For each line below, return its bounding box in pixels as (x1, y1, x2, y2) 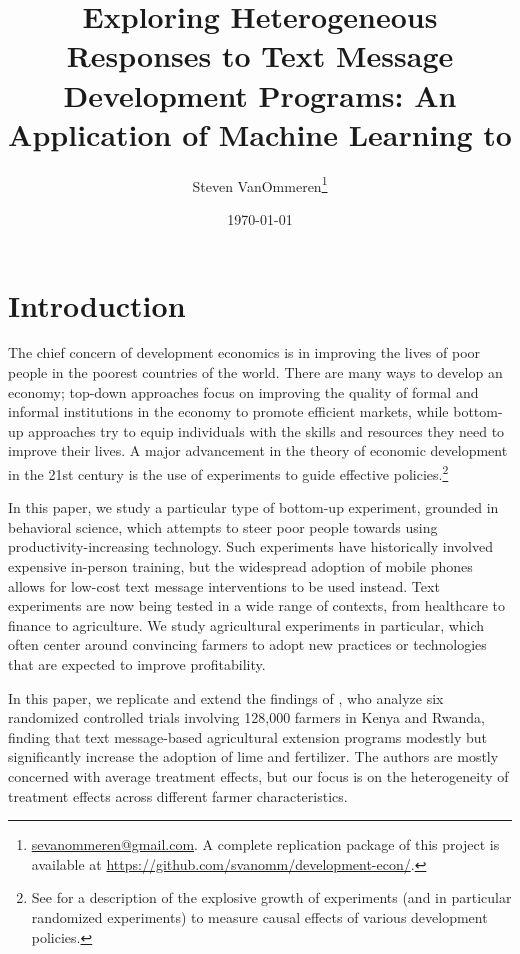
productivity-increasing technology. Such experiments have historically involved (8, 536, 493, 557)
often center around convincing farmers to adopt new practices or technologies (8, 634, 487, 655)
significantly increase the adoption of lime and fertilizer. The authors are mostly (8, 746, 499, 767)
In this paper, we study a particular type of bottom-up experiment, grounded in (8, 497, 499, 518)
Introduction (8, 284, 186, 325)
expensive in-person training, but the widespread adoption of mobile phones (8, 556, 473, 577)
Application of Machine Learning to (8, 113, 512, 154)
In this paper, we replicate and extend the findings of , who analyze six (8, 687, 444, 708)
